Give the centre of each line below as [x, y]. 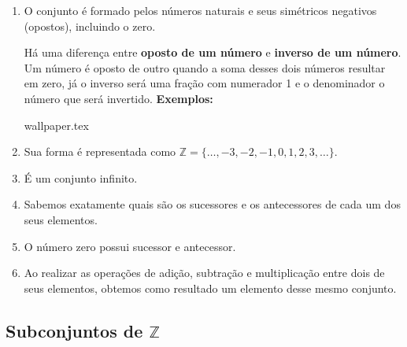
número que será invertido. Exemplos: [118, 98]
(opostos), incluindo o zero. [90, 26]
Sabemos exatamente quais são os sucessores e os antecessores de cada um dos [212, 204]
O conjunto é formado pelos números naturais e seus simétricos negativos [200, 10]
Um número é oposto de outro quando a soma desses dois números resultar [205, 67]
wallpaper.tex [56, 125]
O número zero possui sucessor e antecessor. [130, 246]
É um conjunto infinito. [81, 177]
